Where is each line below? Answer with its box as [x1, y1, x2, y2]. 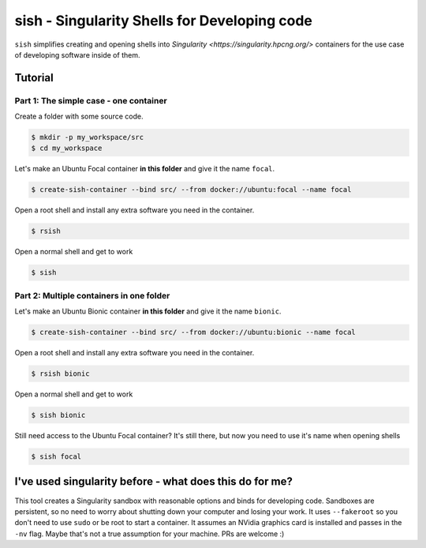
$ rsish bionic [31, 370, 90, 378]
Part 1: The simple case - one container [14, 95, 167, 106]
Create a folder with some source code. [14, 111, 144, 122]
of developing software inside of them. [14, 50, 140, 59]
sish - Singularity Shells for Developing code [14, 12, 313, 29]
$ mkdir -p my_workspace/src [31, 133, 144, 142]
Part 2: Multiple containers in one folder [14, 290, 170, 301]
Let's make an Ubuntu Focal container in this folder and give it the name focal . [14, 164, 275, 174]
